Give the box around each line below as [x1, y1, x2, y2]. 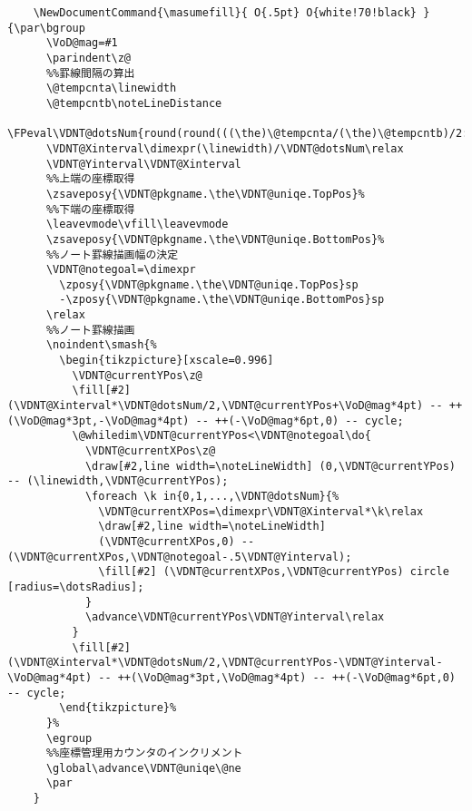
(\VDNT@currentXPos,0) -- [98, 534, 255, 548]
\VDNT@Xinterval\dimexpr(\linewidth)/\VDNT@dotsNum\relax [45, 142, 404, 155]
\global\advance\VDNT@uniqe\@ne [45, 761, 241, 775]
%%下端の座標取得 [45, 202, 135, 216]
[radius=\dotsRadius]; [7, 580, 144, 593]
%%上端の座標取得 [45, 172, 135, 186]
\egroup [45, 731, 93, 745]
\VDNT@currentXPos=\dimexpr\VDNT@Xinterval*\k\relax [98, 504, 424, 518]
